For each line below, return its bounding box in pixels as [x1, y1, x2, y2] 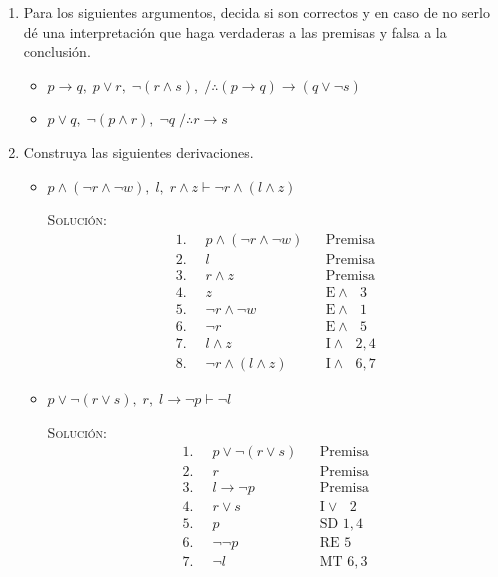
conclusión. [23, 41, 91, 62]
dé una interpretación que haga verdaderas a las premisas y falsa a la [23, 21, 447, 42]
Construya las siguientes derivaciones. [23, 141, 254, 162]
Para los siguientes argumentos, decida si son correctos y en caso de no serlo [23, 2, 490, 22]
